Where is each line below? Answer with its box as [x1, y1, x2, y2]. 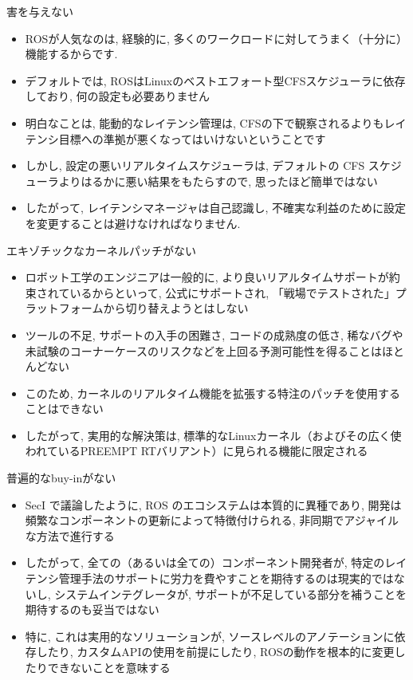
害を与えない [6, 3, 73, 19]
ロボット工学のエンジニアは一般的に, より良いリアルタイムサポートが [25, 269, 389, 285]
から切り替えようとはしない [103, 300, 249, 316]
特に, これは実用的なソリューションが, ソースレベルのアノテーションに [25, 627, 395, 644]
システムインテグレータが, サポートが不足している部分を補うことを [54, 585, 407, 602]
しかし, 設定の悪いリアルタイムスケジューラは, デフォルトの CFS [25, 157, 365, 174]
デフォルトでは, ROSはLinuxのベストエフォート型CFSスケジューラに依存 [25, 72, 406, 88]
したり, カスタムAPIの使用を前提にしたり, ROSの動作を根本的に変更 [36, 643, 395, 660]
